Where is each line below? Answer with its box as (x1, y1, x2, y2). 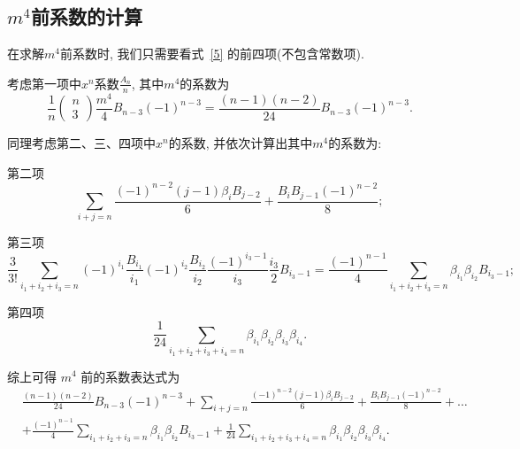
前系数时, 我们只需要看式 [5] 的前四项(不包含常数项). (59, 44, 364, 63)
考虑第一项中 (7, 74, 81, 92)
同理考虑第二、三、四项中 (7, 134, 156, 152)
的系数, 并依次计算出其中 (168, 134, 313, 152)
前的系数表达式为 (80, 367, 180, 385)
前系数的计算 (30, 3, 142, 30)
